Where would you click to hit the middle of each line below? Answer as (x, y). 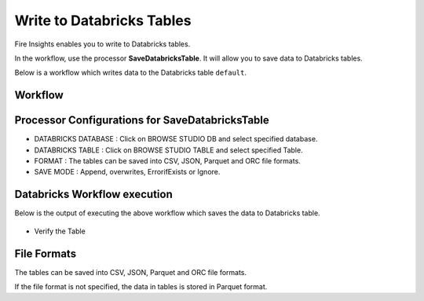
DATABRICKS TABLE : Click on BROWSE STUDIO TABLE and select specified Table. (168, 150)
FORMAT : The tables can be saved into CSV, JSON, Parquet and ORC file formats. (168, 161)
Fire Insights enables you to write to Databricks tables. (102, 44)
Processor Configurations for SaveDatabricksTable (142, 121)
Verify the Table (60, 231)
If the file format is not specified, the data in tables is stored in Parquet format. (141, 287)
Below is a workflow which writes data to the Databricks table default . (131, 73)
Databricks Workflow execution (93, 195)
